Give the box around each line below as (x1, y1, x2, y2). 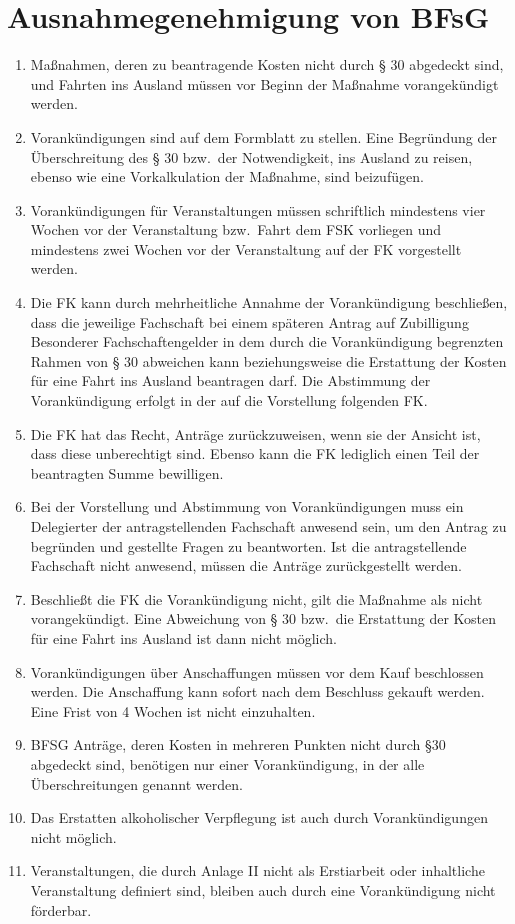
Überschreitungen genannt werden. (30, 773, 243, 794)
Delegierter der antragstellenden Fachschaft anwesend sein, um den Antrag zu (30, 516, 507, 536)
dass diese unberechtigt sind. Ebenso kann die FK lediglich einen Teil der (30, 443, 480, 464)
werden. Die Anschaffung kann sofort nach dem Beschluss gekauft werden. (30, 681, 485, 702)
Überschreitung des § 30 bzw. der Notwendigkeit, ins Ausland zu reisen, (30, 146, 473, 167)
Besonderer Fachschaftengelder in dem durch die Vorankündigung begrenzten (30, 331, 504, 352)
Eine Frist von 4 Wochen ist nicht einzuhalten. (30, 700, 316, 721)
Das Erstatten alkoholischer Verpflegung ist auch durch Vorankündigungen (30, 807, 488, 828)
